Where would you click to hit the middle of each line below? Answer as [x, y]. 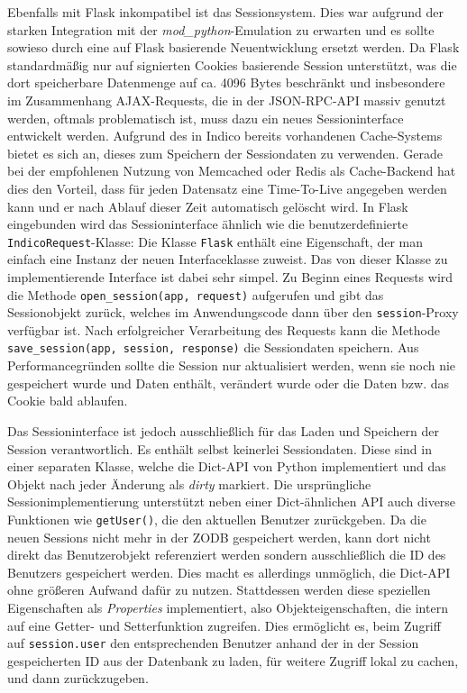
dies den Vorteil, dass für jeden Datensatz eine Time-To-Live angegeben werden [227, 188]
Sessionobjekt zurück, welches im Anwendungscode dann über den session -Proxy [233, 312]
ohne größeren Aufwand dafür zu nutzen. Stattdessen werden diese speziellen [219, 590]
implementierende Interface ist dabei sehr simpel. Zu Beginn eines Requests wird [230, 276]
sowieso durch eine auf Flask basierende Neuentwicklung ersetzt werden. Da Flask [233, 47]
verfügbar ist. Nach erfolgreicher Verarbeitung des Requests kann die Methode [224, 329]
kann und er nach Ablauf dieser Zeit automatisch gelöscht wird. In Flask [208, 206]
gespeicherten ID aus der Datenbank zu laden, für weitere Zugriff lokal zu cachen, [233, 660]
